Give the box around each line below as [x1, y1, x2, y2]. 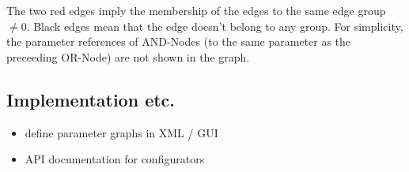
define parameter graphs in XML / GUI [25, 124, 218, 140]
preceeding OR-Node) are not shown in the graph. [6, 48, 250, 65]
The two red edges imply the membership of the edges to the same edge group [6, 2, 386, 18]
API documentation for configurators [25, 151, 205, 167]
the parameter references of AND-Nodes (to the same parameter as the [6, 33, 351, 50]
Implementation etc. [6, 87, 176, 111]
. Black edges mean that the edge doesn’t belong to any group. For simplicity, [26, 17, 403, 34]
